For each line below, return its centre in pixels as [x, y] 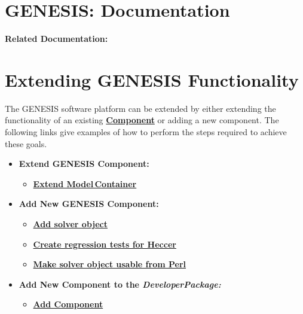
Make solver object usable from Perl [109, 264]
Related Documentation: [56, 39]
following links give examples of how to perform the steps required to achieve [146, 132]
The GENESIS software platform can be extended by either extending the [140, 108]
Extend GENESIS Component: [84, 164]
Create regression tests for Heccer [105, 244]
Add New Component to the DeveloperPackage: [120, 284]
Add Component [68, 304]
